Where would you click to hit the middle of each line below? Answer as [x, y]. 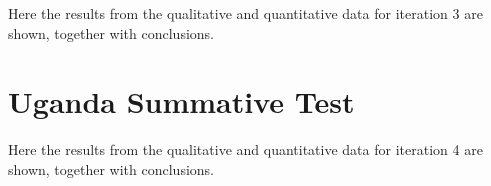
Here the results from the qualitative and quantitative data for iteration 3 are [245, 13]
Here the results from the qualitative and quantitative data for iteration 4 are [245, 149]
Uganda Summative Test [181, 101]
